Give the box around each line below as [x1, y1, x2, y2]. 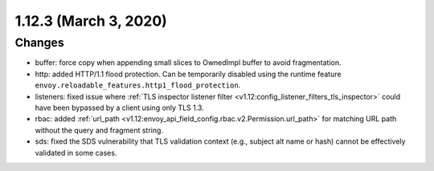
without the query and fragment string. [35, 125, 164, 135]
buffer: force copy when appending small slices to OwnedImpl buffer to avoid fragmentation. [35, 58, 342, 67]
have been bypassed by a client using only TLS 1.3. [35, 103, 204, 112]
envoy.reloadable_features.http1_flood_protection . [35, 80, 241, 90]
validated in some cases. [35, 148, 117, 157]
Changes [14, 35, 64, 50]
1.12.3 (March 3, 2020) [14, 12, 168, 30]
